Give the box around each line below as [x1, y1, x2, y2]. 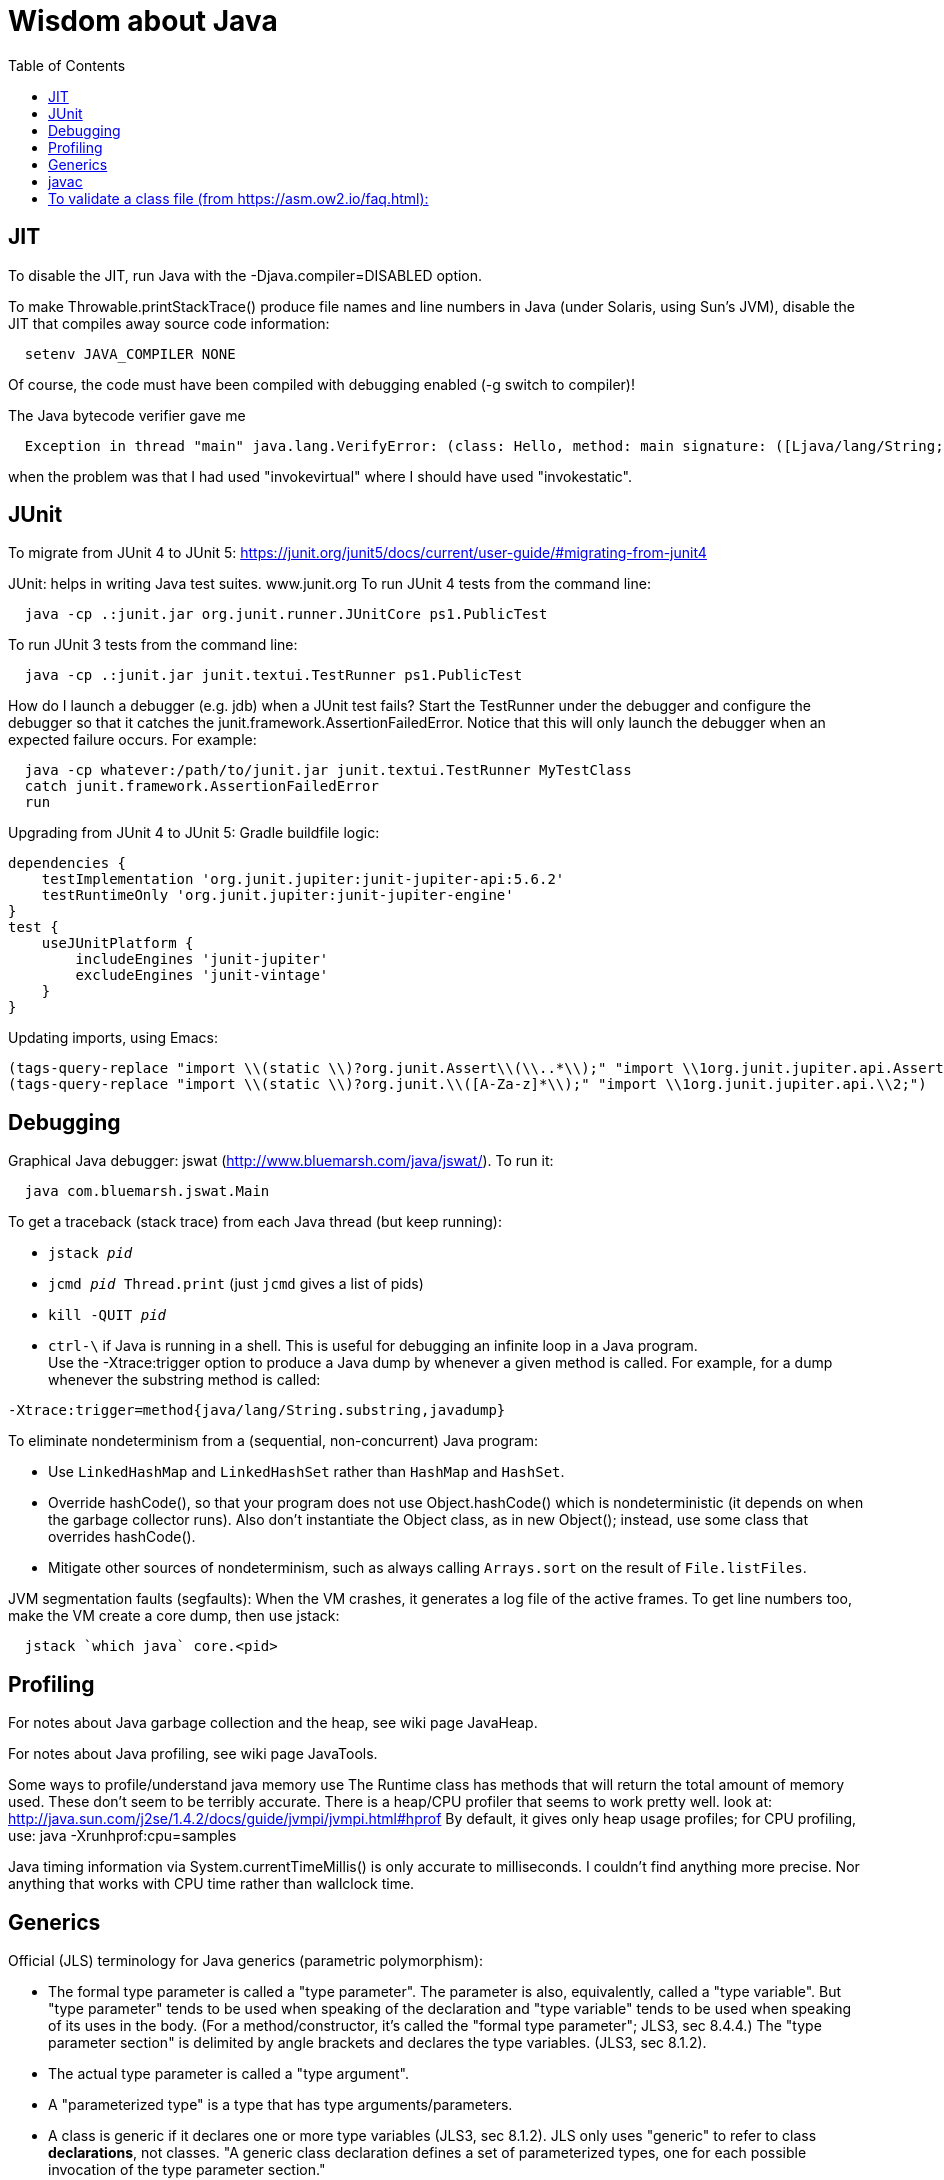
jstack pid [48, 1245, 133, 1262]
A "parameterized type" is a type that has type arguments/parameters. [48, 2095, 513, 2113]
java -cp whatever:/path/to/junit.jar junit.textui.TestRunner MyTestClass [24, 762, 632, 779]
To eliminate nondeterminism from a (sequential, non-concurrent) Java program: [8, 1432, 539, 1450]
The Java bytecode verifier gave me [8, 406, 246, 424]
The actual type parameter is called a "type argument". [48, 2064, 409, 2082]
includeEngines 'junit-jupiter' [75, 951, 329, 968]
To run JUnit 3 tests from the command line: [8, 636, 298, 654]
